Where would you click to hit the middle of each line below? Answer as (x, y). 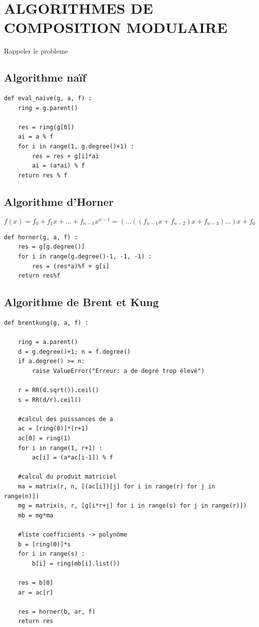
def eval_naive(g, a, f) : (48, 99)
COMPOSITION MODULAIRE (116, 27)
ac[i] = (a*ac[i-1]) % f (72, 458)
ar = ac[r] (36, 592)
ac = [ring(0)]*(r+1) (53, 429)
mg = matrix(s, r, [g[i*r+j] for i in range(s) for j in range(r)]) (132, 506)
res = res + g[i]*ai (66, 156)
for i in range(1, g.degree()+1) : (76, 147)
